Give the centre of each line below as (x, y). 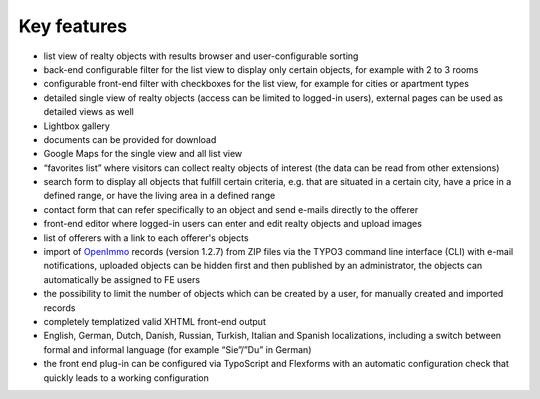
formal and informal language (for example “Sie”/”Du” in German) (177, 349)
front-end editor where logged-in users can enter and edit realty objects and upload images (232, 224)
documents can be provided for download (130, 139)
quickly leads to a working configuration (126, 377)
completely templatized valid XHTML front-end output (155, 321)
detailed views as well (88, 112)
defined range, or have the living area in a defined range (159, 196)
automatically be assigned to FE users (121, 279)
